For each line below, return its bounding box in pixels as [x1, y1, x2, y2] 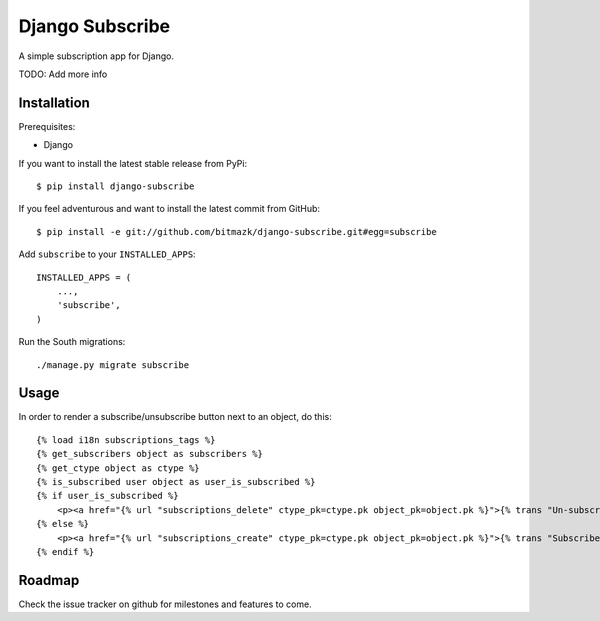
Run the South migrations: [18, 336, 126, 348]
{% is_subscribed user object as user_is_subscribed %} [36, 476, 316, 487]
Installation [18, 94, 90, 111]
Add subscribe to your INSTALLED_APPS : [18, 248, 196, 260]
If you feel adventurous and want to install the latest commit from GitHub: [18, 203, 320, 215]
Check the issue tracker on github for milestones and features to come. [18, 598, 312, 610]
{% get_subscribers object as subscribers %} [36, 448, 264, 460]
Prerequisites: [18, 120, 76, 132]
